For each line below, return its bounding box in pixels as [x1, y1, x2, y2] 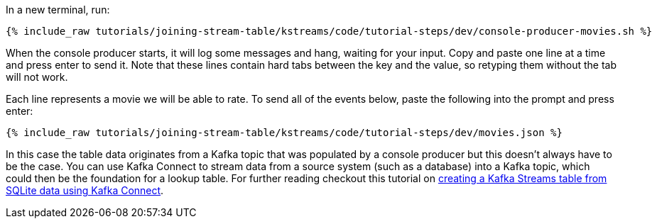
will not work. [6, 71, 68, 83]
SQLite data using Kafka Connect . [6, 184, 164, 196]
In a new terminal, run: [6, 4, 110, 16]
